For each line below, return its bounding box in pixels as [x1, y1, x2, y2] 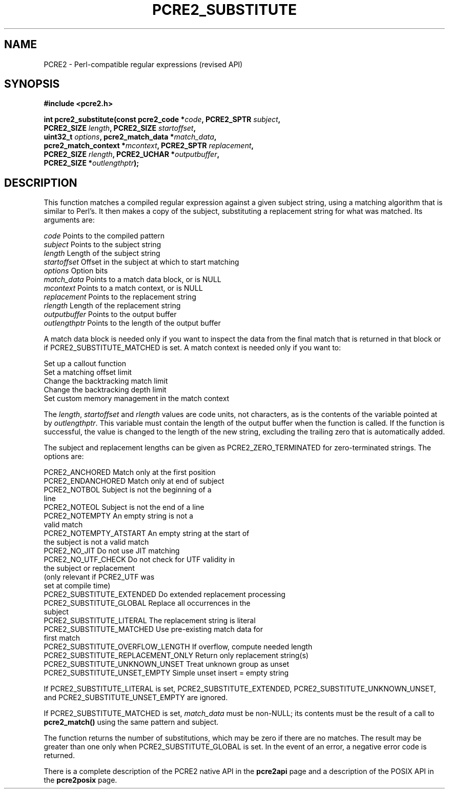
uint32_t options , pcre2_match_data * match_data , [44, 132, 217, 142]
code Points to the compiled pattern [44, 231, 165, 241]
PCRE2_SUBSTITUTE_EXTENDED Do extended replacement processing [44, 590, 285, 599]
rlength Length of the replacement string [44, 301, 181, 310]
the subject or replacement [44, 564, 135, 573]
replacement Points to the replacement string [44, 292, 196, 302]
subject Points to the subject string [44, 240, 161, 249]
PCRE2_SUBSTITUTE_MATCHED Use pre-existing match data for [44, 625, 263, 634]
